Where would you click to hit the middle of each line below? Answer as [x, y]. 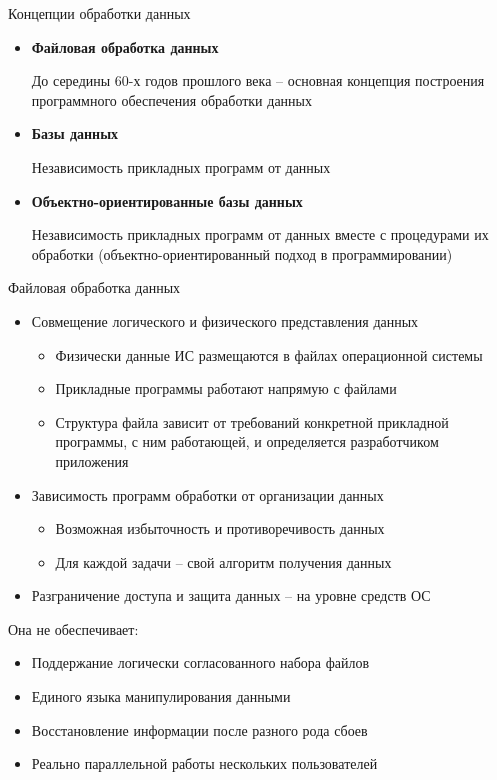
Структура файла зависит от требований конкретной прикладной [252, 421]
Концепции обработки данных [99, 13]
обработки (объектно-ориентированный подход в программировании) [242, 253]
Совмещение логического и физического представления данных [225, 320]
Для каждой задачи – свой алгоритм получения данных [223, 561]
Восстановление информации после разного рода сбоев [199, 729]
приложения [92, 460]
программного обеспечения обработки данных [172, 99]
